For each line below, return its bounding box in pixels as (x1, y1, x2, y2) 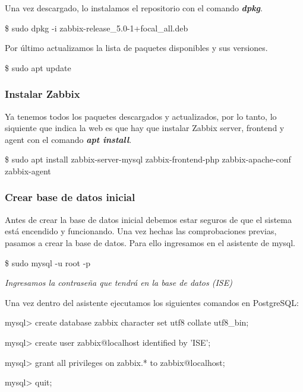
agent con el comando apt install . (5, 133, 132, 145)
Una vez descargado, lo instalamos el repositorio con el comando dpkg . (5, 2, 263, 14)
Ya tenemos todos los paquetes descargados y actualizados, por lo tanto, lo (5, 110, 277, 122)
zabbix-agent (5, 164, 51, 177)
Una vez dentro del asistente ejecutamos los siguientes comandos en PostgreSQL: (5, 296, 299, 308)
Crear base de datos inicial (5, 190, 135, 205)
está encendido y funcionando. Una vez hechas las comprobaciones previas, (5, 225, 277, 237)
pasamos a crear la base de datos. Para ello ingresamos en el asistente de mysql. (5, 236, 296, 248)
